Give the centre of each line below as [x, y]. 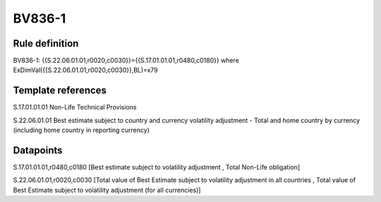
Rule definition [46, 43]
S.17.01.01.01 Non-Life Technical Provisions [75, 107]
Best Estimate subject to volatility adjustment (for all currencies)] [107, 190]
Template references [60, 91]
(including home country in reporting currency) [81, 130]
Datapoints [38, 150]
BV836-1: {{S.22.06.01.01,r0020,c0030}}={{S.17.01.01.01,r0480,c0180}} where [126, 61]
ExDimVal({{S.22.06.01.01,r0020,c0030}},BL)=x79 [85, 70]
